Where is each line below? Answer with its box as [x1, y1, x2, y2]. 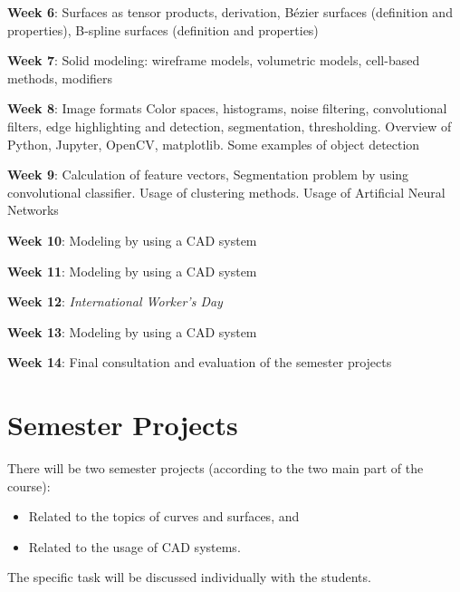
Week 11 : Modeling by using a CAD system [7, 261, 257, 280]
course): [7, 476, 51, 495]
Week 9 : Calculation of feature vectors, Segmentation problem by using [7, 165, 409, 184]
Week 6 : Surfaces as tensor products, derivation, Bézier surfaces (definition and [7, 3, 453, 21]
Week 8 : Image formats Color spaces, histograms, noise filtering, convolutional [7, 99, 447, 118]
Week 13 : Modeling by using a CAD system [7, 322, 257, 341]
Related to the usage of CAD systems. [28, 537, 241, 556]
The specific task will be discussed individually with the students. [7, 568, 371, 587]
